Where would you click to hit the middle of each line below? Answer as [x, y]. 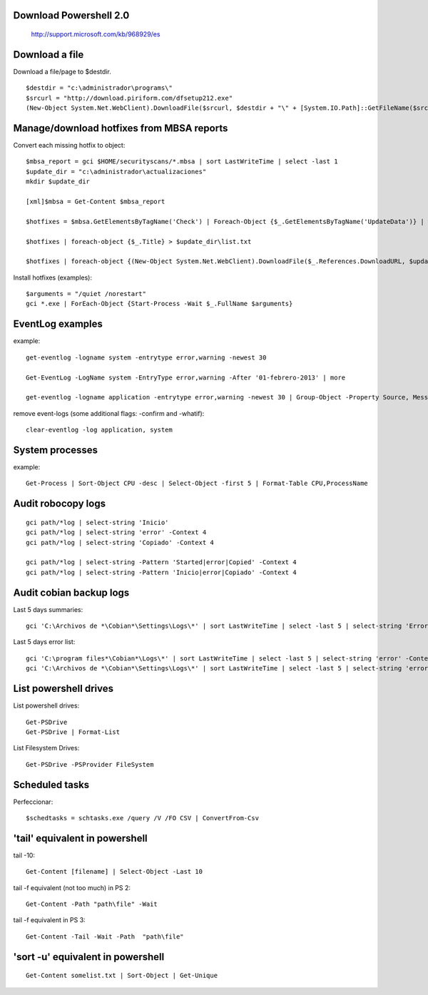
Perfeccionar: [33, 802]
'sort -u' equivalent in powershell [89, 957]
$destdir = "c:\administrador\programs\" [99, 88]
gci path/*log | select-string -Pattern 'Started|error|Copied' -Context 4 [161, 562]
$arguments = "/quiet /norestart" [86, 294]
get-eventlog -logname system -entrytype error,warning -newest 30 [146, 357]
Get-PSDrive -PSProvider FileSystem [90, 764]
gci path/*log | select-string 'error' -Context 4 [116, 532]
